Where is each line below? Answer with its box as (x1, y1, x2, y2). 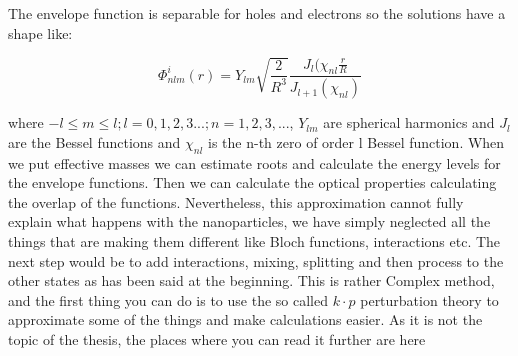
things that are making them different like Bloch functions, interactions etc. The (8, 231, 501, 252)
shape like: (8, 22, 73, 43)
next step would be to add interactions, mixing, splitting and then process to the (8, 250, 504, 271)
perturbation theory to (360, 289, 499, 310)
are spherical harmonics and (323, 112, 495, 133)
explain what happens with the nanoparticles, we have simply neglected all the (8, 211, 491, 232)
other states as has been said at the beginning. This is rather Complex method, (8, 270, 495, 291)
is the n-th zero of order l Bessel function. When (208, 131, 505, 152)
